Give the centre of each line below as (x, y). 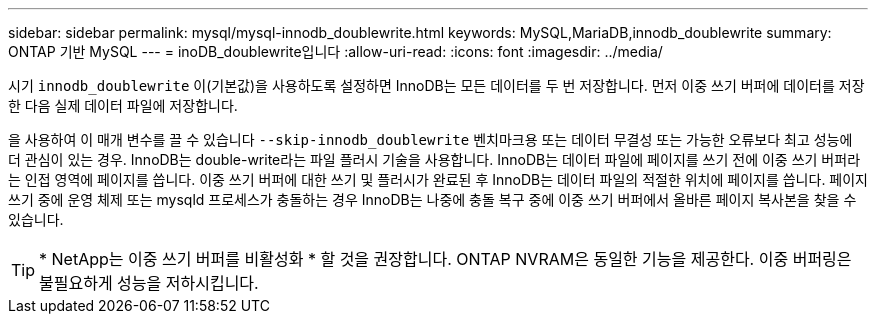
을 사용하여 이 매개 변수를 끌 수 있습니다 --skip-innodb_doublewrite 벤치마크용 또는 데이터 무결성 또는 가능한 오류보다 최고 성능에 (430, 139)
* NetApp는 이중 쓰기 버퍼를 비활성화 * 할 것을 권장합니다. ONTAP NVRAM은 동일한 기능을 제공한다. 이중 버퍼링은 (445, 259)
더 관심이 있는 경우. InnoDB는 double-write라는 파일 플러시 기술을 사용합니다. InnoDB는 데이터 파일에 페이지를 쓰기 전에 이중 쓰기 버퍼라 (434, 159)
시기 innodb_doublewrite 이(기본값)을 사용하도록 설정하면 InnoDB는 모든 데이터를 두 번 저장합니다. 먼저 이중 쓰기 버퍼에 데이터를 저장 (436, 85)
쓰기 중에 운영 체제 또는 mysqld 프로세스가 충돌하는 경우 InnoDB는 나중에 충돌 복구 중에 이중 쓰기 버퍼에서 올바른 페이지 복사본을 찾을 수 (432, 199)
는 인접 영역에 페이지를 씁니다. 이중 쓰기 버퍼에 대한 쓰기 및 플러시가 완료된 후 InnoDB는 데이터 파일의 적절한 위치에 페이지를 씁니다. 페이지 (438, 179)
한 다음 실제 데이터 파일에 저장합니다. (123, 105)
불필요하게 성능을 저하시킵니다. (149, 283)
